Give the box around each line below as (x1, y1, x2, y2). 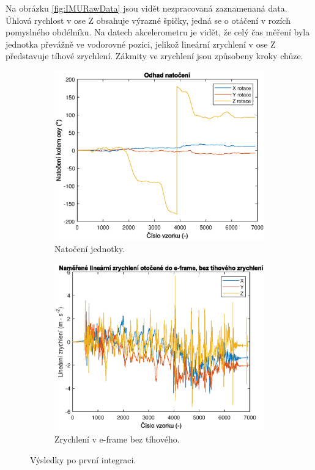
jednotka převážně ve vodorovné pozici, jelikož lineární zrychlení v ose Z (6, 37, 276, 50)
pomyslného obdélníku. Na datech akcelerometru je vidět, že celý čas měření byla (6, 26, 310, 38)
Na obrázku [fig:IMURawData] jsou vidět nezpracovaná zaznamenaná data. (6, 2, 287, 14)
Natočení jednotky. (54, 242, 125, 255)
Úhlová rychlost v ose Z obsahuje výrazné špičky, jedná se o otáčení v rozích (6, 13, 291, 26)
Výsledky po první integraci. (30, 453, 136, 466)
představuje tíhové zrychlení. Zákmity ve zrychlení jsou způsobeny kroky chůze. (6, 49, 303, 62)
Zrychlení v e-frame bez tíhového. (54, 433, 180, 446)
